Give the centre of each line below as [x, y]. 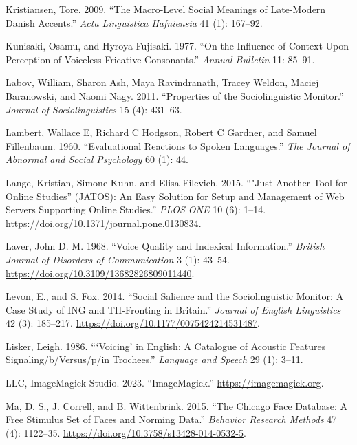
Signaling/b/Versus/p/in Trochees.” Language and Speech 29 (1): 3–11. [154, 359]
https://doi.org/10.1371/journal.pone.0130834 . [104, 222]
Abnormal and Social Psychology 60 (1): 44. [97, 159]
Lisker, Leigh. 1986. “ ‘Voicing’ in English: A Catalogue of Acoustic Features [166, 346]
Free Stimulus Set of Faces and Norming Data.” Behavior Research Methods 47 [171, 419]
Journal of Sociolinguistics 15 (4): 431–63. [94, 109]
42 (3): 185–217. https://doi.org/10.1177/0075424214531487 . [133, 323]
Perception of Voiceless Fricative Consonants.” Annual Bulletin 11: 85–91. [160, 59]
